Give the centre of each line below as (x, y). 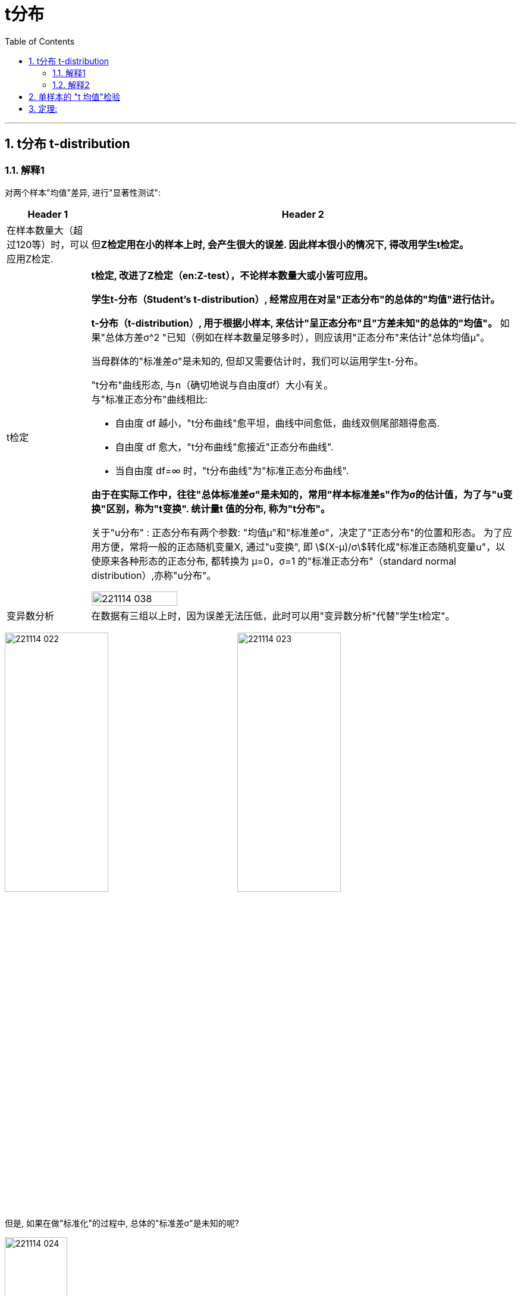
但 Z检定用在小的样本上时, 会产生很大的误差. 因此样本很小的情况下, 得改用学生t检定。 (280, 244)
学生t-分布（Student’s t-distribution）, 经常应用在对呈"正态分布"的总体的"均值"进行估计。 (296, 299)
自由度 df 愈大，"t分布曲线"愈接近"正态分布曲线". (224, 447)
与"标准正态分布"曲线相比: (150, 399)
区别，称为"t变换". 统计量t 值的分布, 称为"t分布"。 (218, 508)
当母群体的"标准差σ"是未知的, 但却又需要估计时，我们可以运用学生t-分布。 (257, 361)
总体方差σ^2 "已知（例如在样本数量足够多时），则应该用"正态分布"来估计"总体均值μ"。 (298, 337)
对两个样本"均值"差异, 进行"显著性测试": (83, 192)
